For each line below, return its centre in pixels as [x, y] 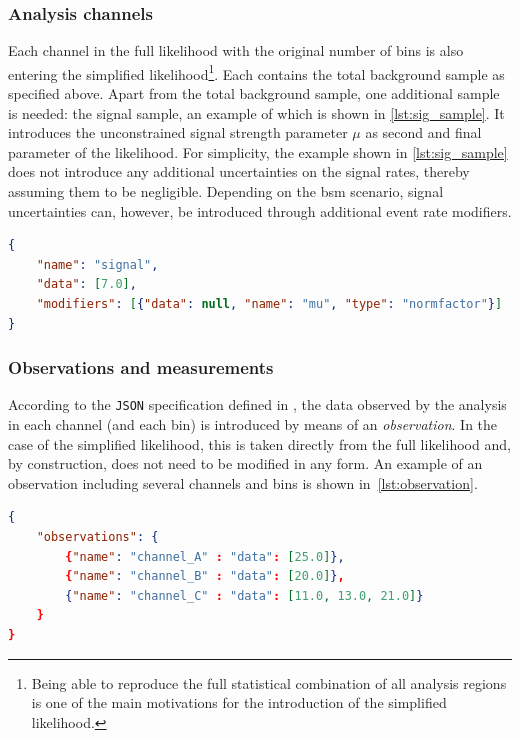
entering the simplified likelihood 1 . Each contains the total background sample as [256, 72]
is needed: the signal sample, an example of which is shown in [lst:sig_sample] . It [256, 112]
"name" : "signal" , [97, 264]
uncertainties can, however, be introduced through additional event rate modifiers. [260, 210]
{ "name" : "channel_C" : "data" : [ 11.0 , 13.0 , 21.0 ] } [244, 595]
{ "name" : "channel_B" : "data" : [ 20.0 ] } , [205, 576]
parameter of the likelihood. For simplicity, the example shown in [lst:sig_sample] [258, 151]
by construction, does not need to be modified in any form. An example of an [245, 463]
